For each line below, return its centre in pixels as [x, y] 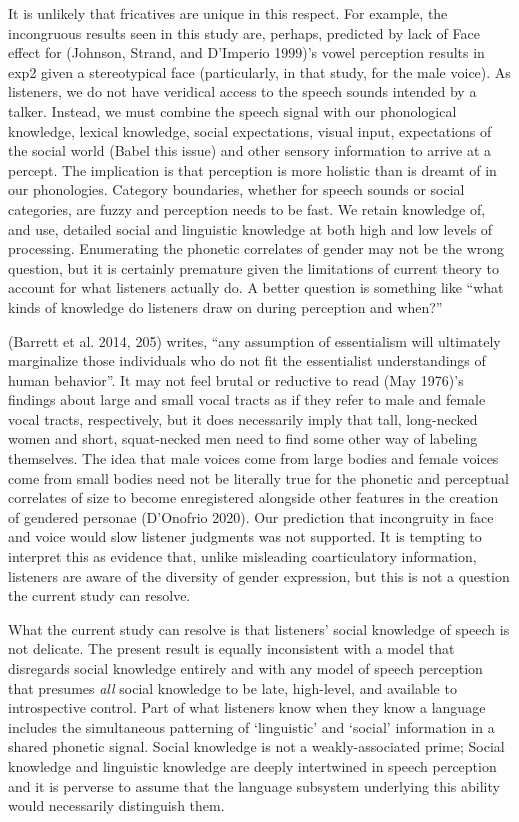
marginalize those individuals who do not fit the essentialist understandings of [247, 360]
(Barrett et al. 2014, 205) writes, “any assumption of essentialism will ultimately [254, 340]
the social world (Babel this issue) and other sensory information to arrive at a [250, 150]
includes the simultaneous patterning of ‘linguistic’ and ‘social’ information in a [251, 726]
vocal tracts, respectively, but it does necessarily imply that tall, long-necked [243, 418]
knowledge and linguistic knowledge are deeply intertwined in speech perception [252, 765]
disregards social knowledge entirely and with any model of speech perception [245, 668]
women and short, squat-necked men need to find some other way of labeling [243, 438]
